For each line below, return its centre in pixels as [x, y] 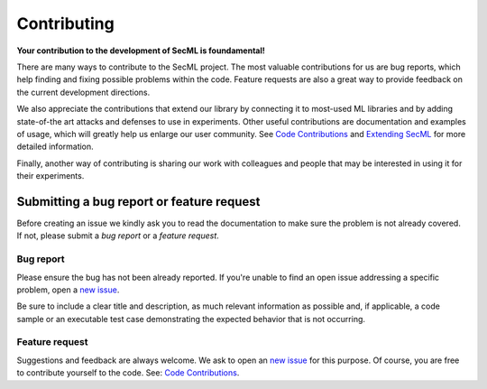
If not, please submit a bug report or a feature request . [118, 236]
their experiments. [51, 176]
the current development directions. [83, 92]
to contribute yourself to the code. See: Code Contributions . [128, 373]
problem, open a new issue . [68, 290]
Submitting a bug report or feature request [138, 202]
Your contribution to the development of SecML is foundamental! [141, 51]
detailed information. [55, 147]
